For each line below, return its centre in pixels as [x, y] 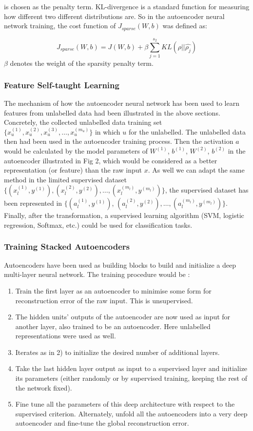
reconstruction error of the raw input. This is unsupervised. [104, 300]
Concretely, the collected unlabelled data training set [83, 122]
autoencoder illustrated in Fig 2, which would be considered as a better [111, 160]
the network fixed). [44, 387]
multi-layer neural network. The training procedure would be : [97, 274]
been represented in [33, 203]
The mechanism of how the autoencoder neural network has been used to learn [122, 103]
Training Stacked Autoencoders [67, 246]
